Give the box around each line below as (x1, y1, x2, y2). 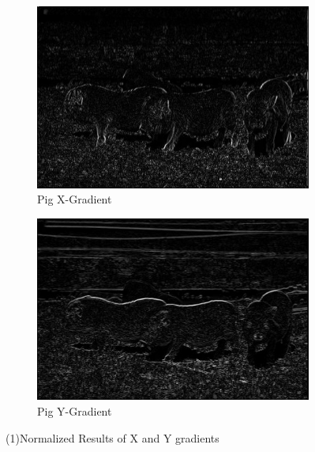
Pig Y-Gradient (37, 402, 112, 419)
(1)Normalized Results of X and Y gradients (6, 429, 219, 446)
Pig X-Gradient (37, 191, 112, 207)
